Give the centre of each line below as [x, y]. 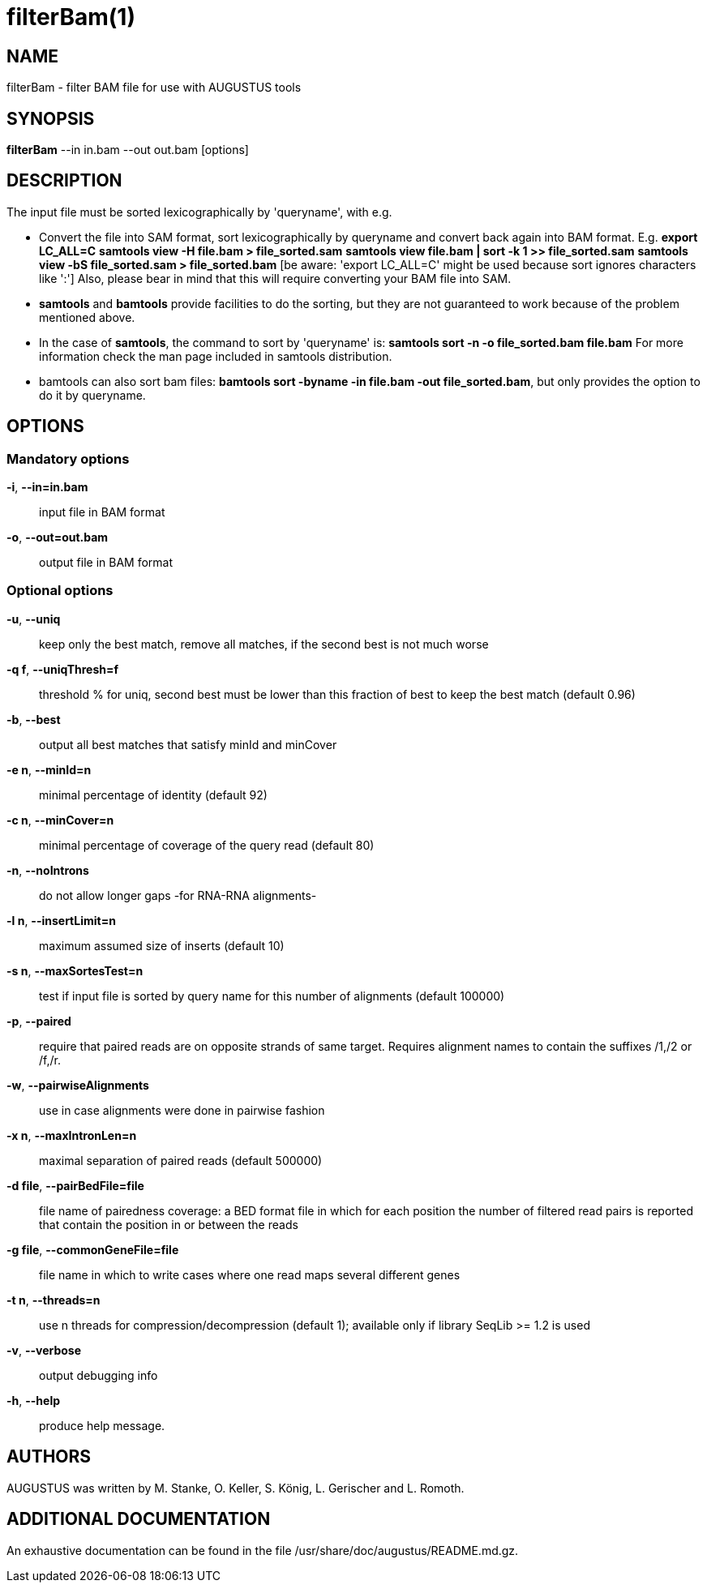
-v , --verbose [44, 1350]
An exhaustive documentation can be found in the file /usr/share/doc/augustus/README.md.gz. [263, 1550]
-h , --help [34, 1400]
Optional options [60, 591]
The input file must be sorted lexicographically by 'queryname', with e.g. [199, 212]
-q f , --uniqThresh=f [63, 669]
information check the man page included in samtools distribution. [216, 356]
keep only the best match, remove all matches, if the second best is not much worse [264, 644]
